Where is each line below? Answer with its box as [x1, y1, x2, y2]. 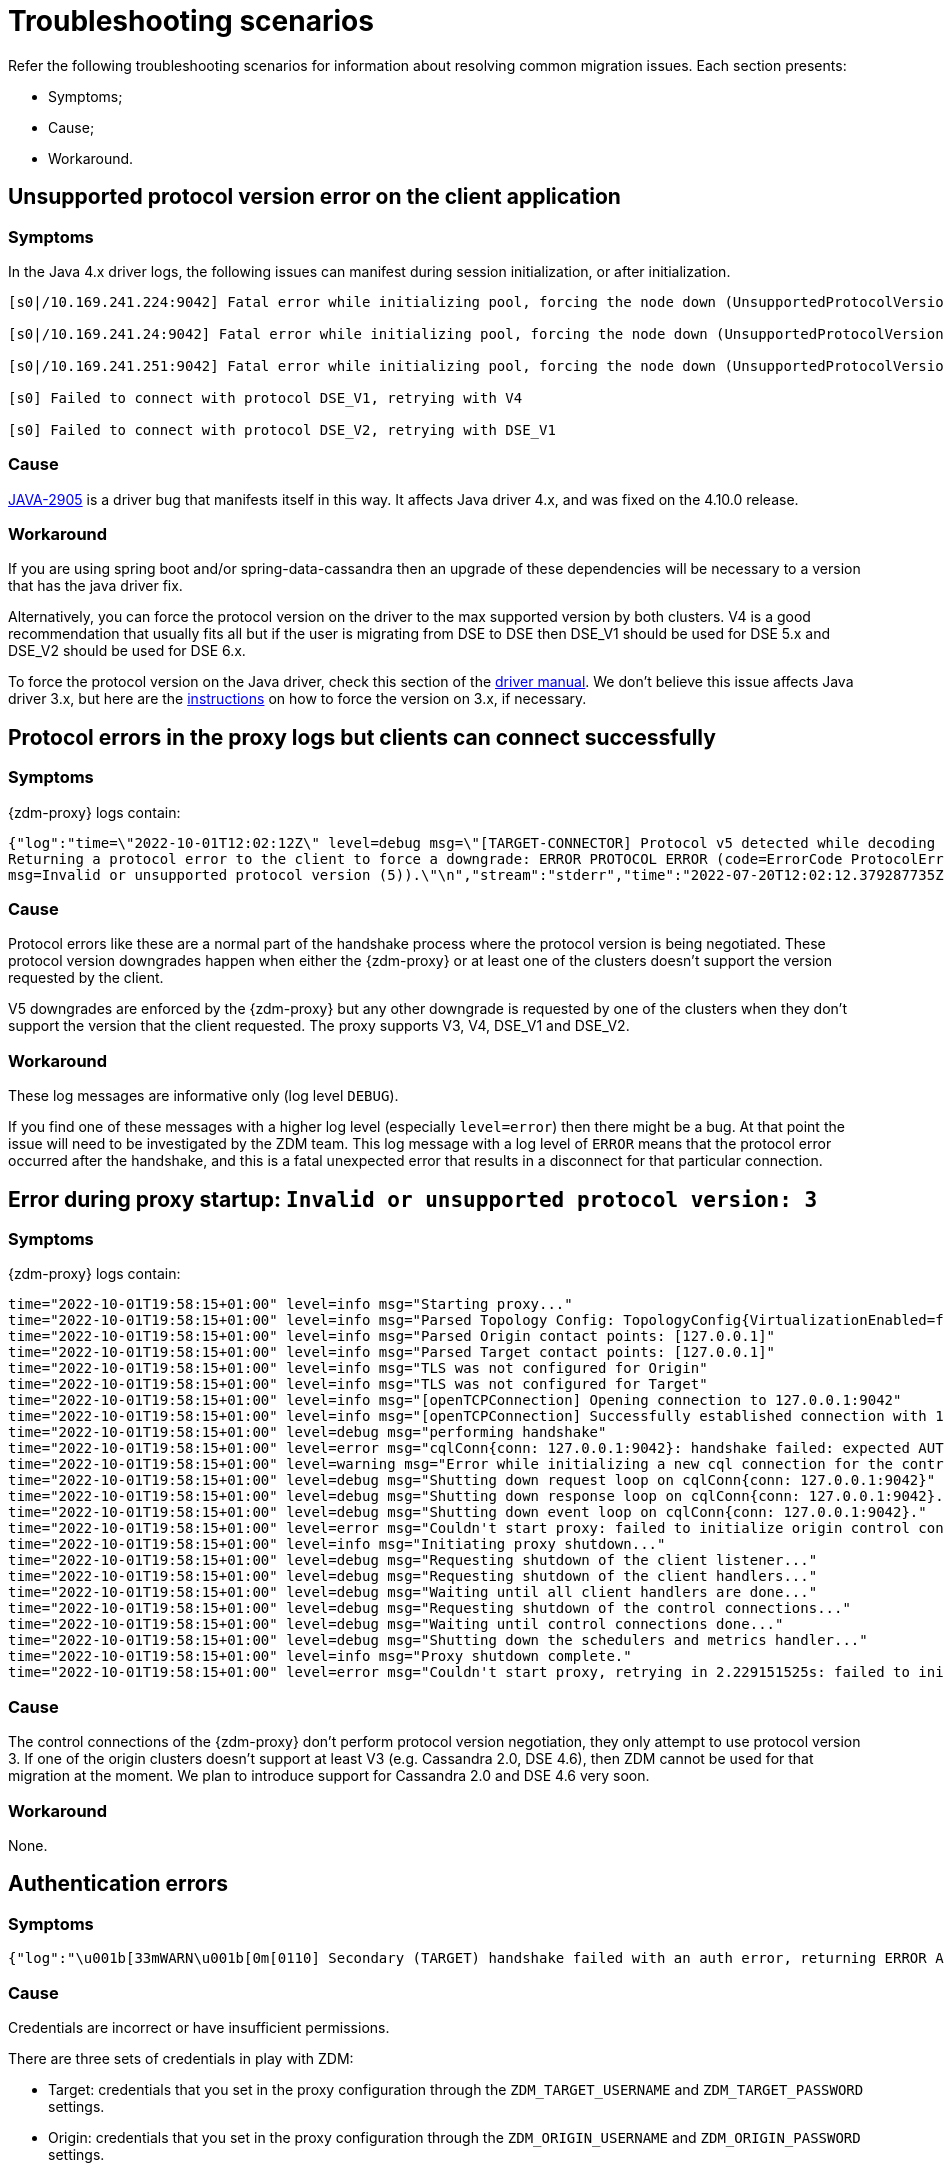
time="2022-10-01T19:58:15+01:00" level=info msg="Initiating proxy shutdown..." [8, 1536, 666, 1553]
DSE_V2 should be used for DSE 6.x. [8, 642, 246, 660]
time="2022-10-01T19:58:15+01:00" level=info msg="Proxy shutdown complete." [8, 1648, 632, 1665]
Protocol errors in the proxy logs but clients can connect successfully [8, 724, 716, 750]
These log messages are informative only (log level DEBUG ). [8, 1087, 399, 1105]
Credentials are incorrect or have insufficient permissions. [8, 2018, 390, 2036]
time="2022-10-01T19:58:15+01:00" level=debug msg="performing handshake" [8, 1424, 607, 1441]
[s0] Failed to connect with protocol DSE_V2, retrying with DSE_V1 [8, 421, 556, 438]
